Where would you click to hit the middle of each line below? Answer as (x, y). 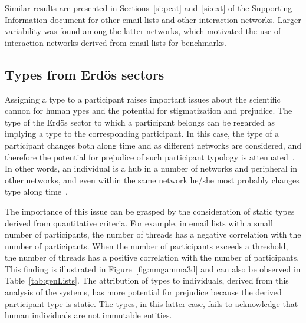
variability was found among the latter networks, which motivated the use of (143, 31)
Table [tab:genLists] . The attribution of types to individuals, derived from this (147, 280)
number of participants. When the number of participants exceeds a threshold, (147, 245)
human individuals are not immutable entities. (88, 315)
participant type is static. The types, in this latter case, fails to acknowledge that (152, 303)
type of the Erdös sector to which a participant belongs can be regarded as (140, 122)
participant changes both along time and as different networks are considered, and (153, 145)
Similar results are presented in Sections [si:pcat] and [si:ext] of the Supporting (149, 8)
